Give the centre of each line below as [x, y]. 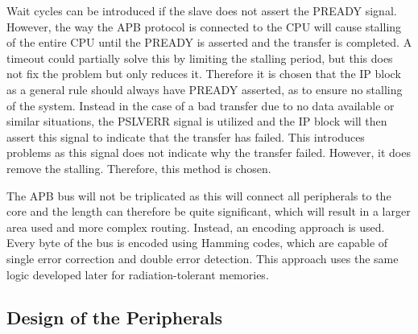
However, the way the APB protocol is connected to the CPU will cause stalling [204, 26]
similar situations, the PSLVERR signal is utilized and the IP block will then [197, 121]
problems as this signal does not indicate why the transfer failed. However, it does [209, 153]
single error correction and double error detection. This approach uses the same [203, 258]
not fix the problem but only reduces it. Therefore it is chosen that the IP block [204, 74]
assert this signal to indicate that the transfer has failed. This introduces [186, 136]
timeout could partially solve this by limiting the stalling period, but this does [200, 58]
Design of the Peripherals [115, 318]
